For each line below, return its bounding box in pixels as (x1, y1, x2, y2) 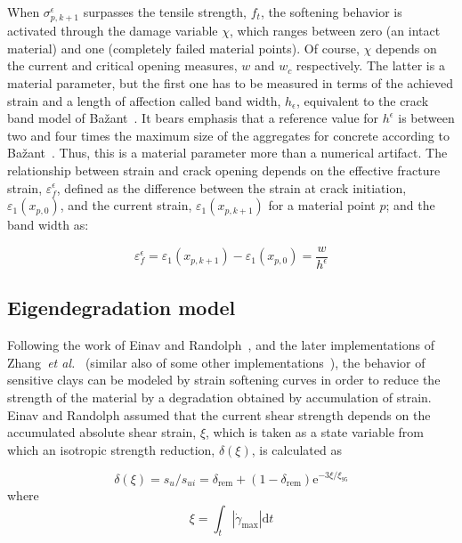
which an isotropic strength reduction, (7, 440, 215, 458)
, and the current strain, (60, 196, 192, 215)
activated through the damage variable (7, 21, 218, 40)
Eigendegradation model (7, 294, 236, 321)
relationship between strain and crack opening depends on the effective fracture (7, 160, 441, 179)
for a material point (268, 196, 376, 215)
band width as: (7, 215, 89, 234)
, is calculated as (251, 440, 342, 458)
